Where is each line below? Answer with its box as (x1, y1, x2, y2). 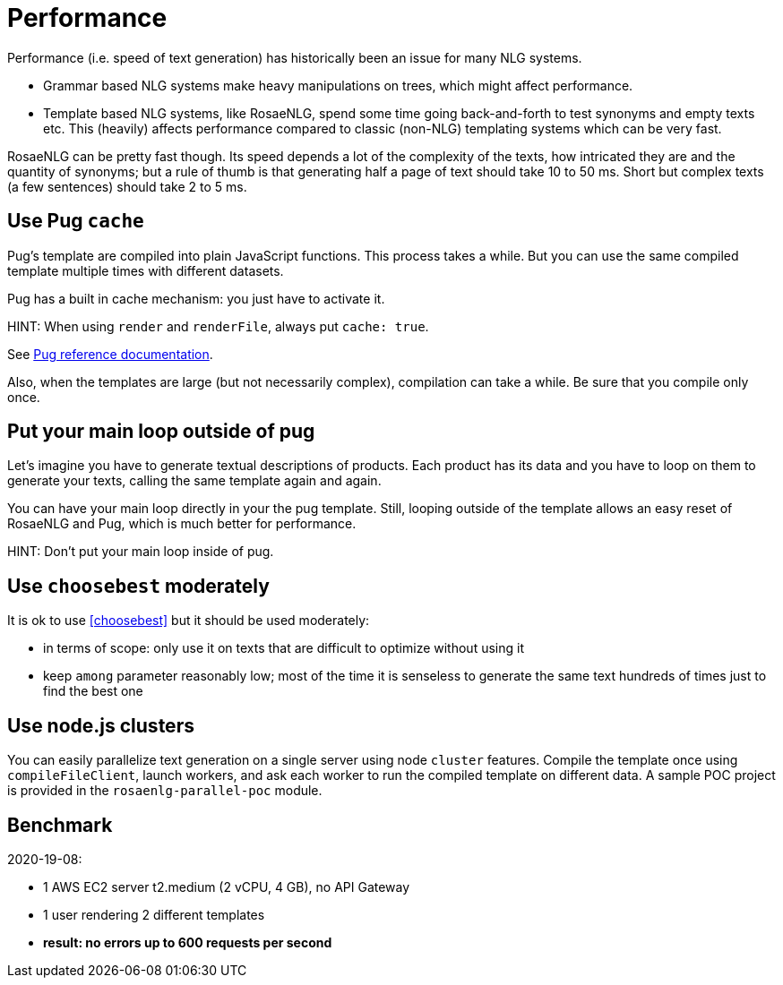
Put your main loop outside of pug (7, 420, 315, 443)
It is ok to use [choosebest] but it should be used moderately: (7, 612, 370, 629)
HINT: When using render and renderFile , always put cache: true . (7, 318, 429, 334)
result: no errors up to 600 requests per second (43, 934, 332, 950)
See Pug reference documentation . (7, 346, 213, 362)
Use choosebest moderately (7, 574, 270, 597)
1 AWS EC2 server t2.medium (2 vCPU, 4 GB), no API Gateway (43, 878, 410, 895)
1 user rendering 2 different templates (43, 906, 265, 922)
